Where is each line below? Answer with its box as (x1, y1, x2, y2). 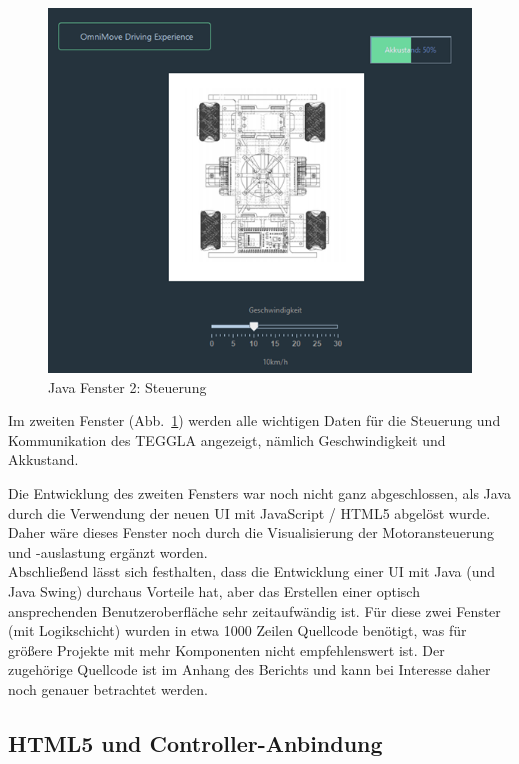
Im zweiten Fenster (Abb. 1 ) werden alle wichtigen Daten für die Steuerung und (8, 410, 501, 431)
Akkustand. (8, 449, 79, 470)
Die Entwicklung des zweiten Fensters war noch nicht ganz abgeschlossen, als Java (8, 483, 511, 504)
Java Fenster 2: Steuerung (48, 376, 207, 397)
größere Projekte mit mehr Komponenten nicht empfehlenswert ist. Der (8, 639, 445, 660)
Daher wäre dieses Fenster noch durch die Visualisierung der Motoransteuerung (8, 522, 495, 543)
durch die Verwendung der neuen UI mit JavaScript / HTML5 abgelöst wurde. (8, 502, 491, 523)
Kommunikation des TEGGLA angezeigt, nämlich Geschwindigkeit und (8, 429, 446, 450)
